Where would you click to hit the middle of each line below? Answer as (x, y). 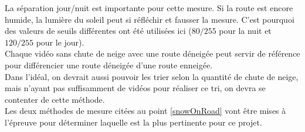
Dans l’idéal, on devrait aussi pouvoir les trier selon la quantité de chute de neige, (152, 76)
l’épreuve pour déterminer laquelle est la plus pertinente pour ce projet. (133, 122)
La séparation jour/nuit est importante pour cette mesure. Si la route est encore (149, 8)
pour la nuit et (245, 31)
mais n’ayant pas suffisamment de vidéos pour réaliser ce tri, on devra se (135, 88)
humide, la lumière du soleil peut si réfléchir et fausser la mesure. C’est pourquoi (150, 19)
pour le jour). (60, 42)
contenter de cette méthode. (55, 99)
